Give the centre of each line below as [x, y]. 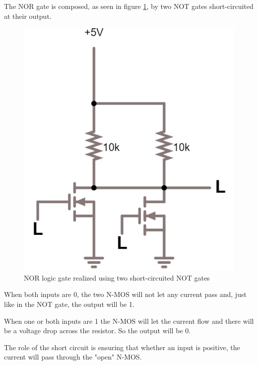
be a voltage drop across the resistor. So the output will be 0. [97, 330]
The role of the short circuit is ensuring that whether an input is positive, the [122, 347]
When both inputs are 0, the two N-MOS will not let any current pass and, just [125, 294]
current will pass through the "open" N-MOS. [73, 357]
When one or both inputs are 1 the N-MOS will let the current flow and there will [129, 321]
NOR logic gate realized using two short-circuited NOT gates [117, 277]
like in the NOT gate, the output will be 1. [69, 304]
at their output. [28, 16]
